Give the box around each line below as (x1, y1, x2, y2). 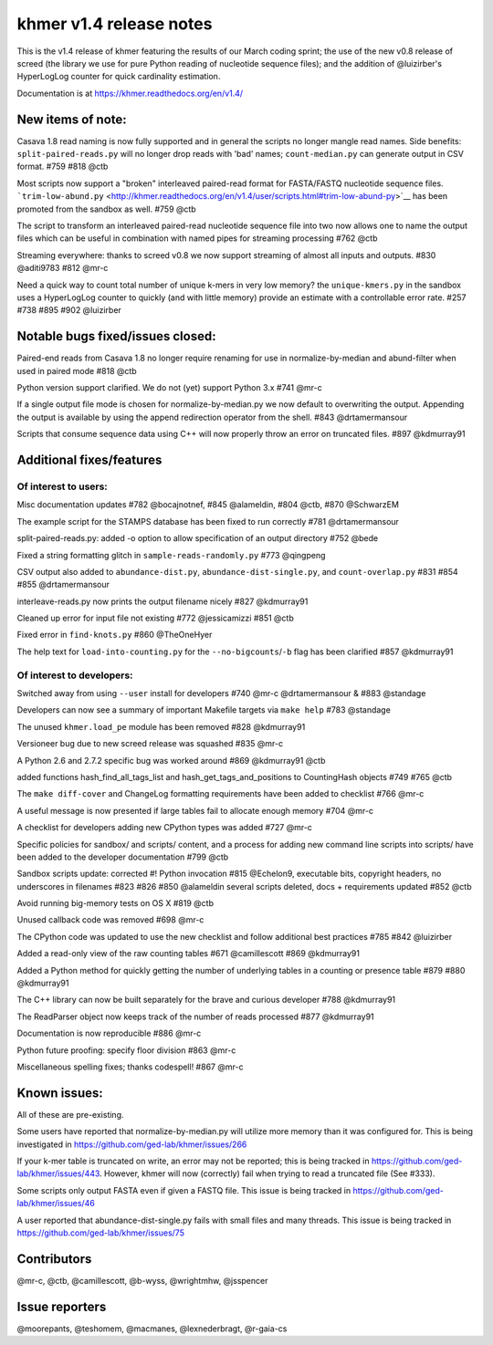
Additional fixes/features (16, 452, 163, 467)
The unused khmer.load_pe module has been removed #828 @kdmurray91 (16, 721, 306, 732)
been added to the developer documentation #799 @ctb (16, 851, 229, 862)
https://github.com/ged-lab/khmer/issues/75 (16, 1227, 184, 1238)
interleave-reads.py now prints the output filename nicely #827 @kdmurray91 (16, 596, 309, 607)
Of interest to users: (16, 480, 109, 493)
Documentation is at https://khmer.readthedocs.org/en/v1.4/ (16, 88, 244, 99)
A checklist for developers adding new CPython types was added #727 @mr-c (16, 822, 312, 833)
